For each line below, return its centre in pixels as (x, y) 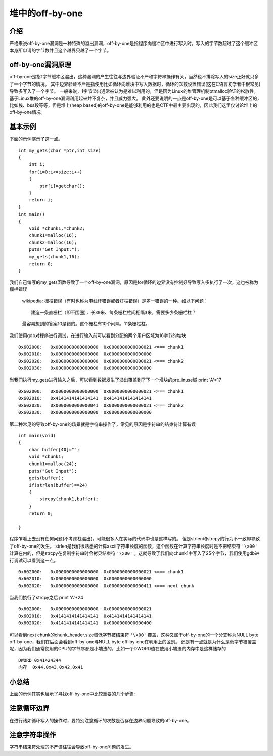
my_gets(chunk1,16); (54, 257)
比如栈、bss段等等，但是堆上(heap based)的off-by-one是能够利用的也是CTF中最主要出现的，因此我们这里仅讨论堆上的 (133, 105)
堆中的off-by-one (46, 13)
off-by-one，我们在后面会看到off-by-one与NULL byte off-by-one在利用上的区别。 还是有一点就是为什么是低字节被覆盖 (133, 642)
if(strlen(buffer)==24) (58, 485)
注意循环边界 (29, 708)
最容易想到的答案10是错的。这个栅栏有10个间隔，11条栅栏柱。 (86, 324)
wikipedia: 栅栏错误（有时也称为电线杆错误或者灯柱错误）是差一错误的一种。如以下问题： (115, 301)
